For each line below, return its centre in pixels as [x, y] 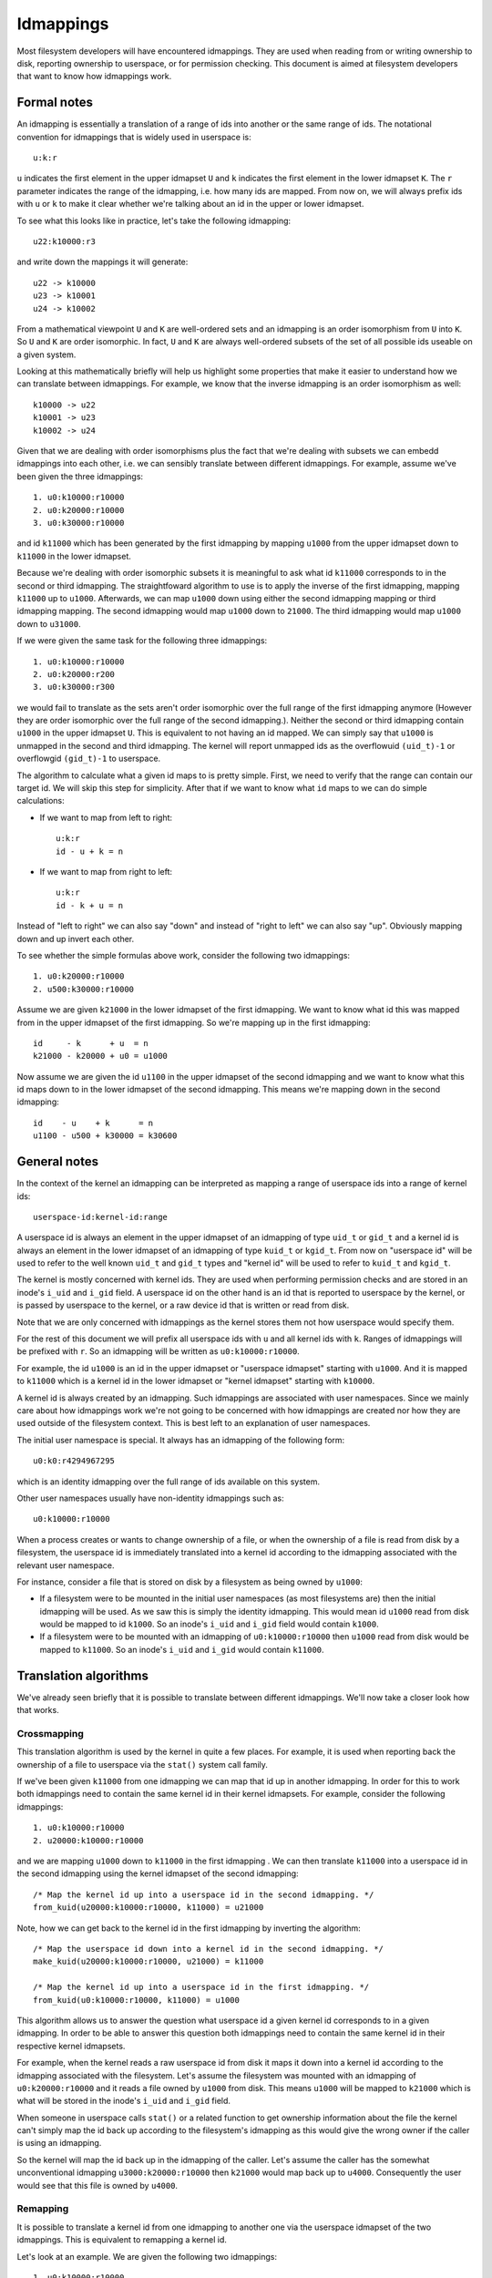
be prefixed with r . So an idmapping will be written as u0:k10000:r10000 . [158, 1351]
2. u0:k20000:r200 [74, 674]
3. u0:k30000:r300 [74, 687]
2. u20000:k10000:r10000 [88, 1840]
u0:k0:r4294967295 [74, 1461]
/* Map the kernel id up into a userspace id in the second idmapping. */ [204, 1894]
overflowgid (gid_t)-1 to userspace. [89, 759]
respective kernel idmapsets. [71, 2046]
